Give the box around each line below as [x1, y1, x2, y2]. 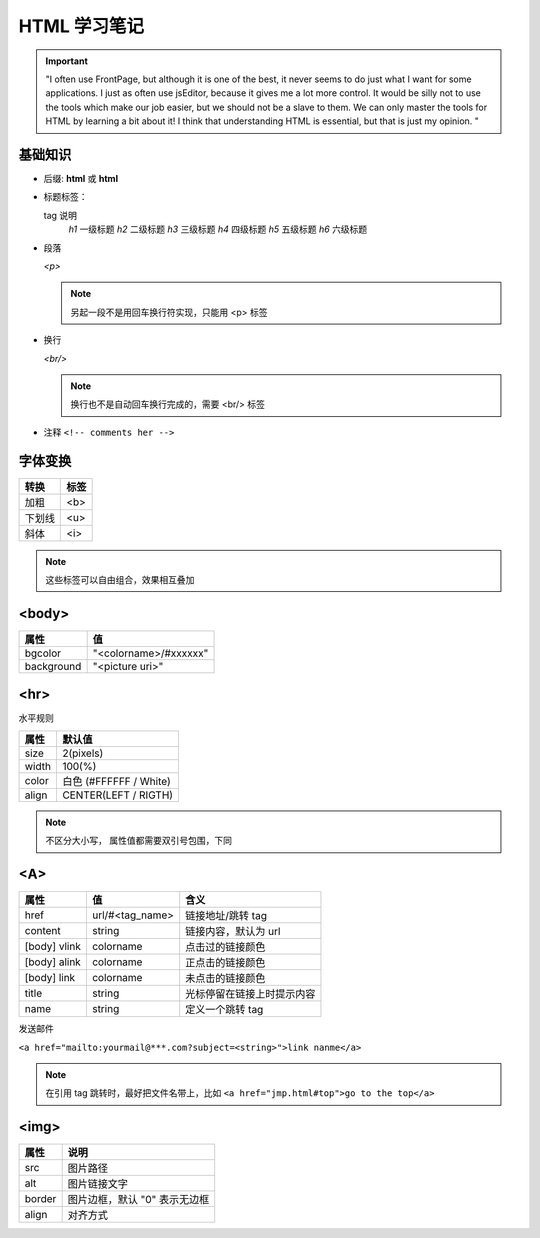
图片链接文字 [67, 1177, 129, 1191]
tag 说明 [43, 209, 78, 221]
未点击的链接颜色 [185, 971, 266, 985]
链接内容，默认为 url [185, 925, 281, 939]
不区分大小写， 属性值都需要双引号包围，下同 [45, 835, 232, 847]
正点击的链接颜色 [185, 956, 266, 970]
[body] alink [24, 955, 82, 969]
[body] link [24, 971, 76, 985]
